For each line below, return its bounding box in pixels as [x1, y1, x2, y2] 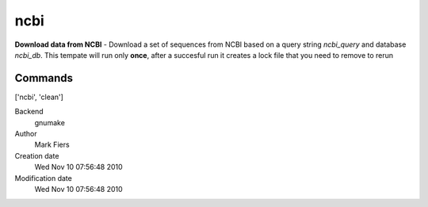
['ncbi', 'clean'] [14, 92, 63, 102]
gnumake [34, 117, 65, 127]
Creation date [14, 151, 59, 160]
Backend [14, 107, 44, 117]
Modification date [14, 173, 73, 182]
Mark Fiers [34, 140, 71, 150]
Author [14, 129, 37, 139]
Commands [14, 71, 74, 85]
